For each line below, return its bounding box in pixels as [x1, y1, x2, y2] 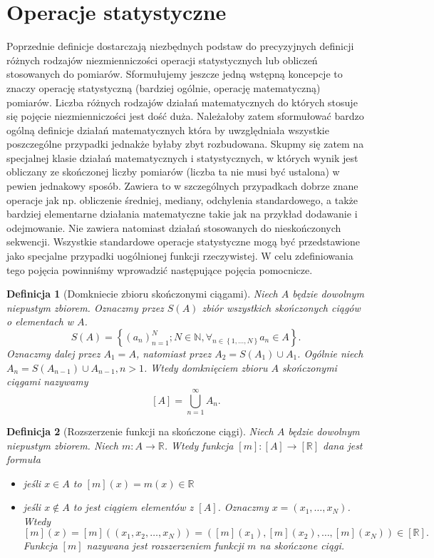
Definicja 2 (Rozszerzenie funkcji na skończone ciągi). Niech [6, 423, 274, 438]
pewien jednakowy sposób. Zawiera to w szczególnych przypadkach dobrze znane [6, 178, 358, 193]
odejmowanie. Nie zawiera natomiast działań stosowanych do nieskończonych [6, 220, 341, 235]
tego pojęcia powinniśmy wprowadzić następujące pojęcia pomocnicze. [6, 262, 313, 277]
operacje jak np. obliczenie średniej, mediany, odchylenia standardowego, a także [6, 192, 358, 207]
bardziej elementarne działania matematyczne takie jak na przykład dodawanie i [6, 206, 358, 221]
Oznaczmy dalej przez [6, 346, 100, 360]
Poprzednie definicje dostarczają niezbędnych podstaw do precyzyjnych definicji [6, 39, 354, 54]
